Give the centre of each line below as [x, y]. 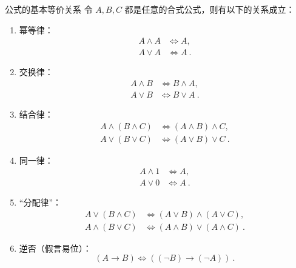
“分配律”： [40, 202]
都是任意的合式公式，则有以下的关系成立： [210, 9]
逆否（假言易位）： [55, 248]
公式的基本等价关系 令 [49, 9]
